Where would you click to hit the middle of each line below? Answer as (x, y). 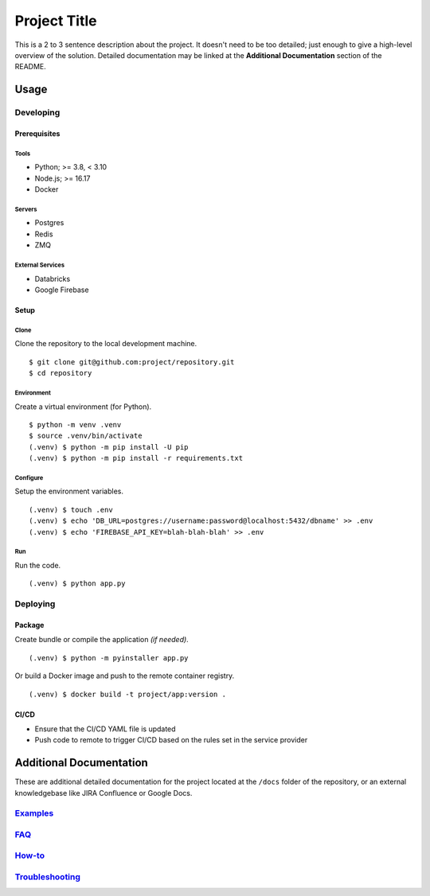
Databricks (53, 279)
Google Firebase (62, 290)
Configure (29, 477)
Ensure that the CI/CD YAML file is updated (105, 729)
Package (29, 625)
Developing (37, 113)
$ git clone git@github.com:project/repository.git (132, 362)
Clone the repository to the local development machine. (106, 344)
